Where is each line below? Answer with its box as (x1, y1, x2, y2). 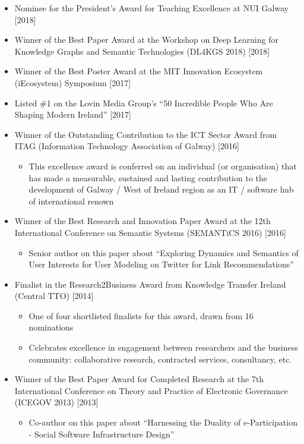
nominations (28, 321, 74, 333)
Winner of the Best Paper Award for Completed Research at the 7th (14, 373, 264, 385)
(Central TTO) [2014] (14, 289, 94, 302)
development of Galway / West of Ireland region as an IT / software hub (28, 183, 294, 196)
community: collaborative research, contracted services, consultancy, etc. (28, 352, 292, 365)
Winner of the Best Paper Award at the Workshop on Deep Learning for (14, 33, 278, 46)
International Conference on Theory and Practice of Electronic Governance (14, 384, 288, 396)
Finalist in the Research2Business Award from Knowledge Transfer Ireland (14, 278, 286, 290)
